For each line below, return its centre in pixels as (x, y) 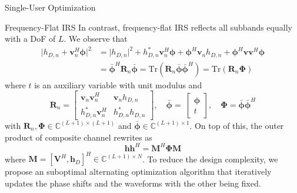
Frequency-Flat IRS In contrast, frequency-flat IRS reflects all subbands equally (148, 27)
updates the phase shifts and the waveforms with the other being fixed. (133, 183)
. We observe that (96, 39)
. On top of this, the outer (237, 125)
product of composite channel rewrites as (79, 137)
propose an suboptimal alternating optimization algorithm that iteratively (138, 172)
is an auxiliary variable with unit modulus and (118, 84)
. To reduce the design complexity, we (210, 159)
